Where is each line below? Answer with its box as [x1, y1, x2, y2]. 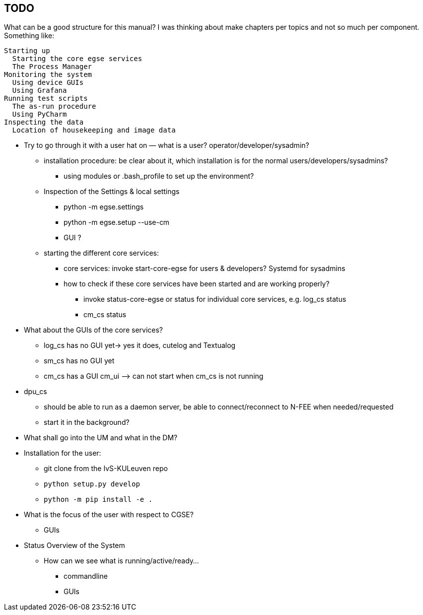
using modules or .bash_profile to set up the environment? [64, 172, 254, 181]
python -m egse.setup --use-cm [64, 218, 170, 227]
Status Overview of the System [24, 541, 125, 550]
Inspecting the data [4, 118, 84, 127]
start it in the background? [44, 418, 130, 427]
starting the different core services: [44, 249, 159, 258]
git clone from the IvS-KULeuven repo [44, 464, 168, 473]
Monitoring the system [4, 70, 92, 79]
